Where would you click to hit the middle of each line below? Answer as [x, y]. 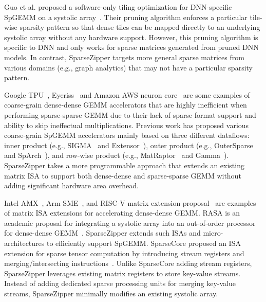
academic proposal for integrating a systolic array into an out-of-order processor [130, 223]
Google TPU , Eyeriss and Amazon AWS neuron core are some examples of [127, 94]
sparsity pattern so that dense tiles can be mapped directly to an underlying [140, 27]
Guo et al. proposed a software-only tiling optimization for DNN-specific [118, 7]
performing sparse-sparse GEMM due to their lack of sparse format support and [130, 114]
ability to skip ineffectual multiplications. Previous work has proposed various [127, 125]
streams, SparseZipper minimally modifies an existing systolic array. [111, 294]
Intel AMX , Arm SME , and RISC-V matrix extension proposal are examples [130, 202]
